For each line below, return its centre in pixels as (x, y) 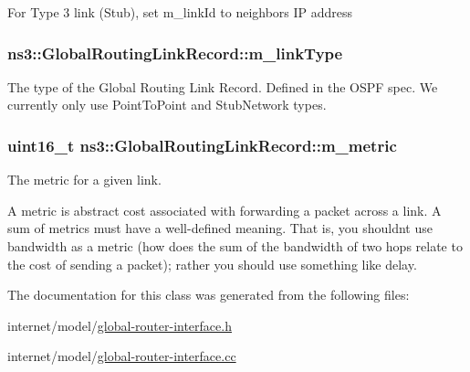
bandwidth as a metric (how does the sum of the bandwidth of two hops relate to (235, 246)
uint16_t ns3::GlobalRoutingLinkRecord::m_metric (202, 145)
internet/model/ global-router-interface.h (120, 325)
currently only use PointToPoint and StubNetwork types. (167, 105)
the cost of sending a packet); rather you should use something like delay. (212, 264)
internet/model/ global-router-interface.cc (122, 356)
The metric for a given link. (84, 180)
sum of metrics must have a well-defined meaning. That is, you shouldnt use (220, 228)
